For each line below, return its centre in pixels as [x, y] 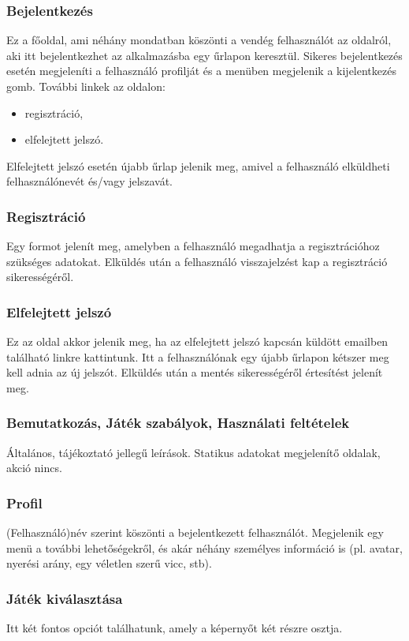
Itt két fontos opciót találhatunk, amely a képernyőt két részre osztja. [175, 628]
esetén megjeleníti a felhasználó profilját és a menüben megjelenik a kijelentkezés [201, 71]
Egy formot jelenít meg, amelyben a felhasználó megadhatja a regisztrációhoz [193, 246]
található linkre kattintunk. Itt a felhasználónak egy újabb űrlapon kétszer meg [198, 356]
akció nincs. [34, 468]
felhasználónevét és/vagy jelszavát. [89, 181]
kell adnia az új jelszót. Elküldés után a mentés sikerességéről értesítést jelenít [195, 372]
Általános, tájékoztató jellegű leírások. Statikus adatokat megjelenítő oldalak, [193, 452]
